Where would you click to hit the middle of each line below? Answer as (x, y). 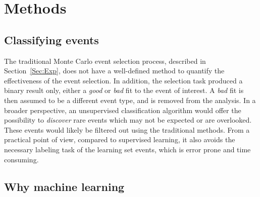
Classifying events (51, 39)
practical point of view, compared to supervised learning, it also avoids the (120, 139)
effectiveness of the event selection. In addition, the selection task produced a (123, 80)
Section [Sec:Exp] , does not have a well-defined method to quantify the (114, 71)
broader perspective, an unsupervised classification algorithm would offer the (123, 110)
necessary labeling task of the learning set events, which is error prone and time (127, 149)
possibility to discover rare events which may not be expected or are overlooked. (128, 120)
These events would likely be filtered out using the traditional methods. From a (127, 129)
